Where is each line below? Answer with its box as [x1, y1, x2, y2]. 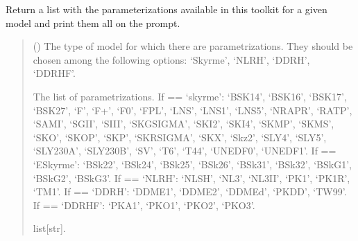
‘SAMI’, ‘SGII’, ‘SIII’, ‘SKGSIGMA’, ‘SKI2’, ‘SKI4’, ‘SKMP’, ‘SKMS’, [33, 116, 334, 131]
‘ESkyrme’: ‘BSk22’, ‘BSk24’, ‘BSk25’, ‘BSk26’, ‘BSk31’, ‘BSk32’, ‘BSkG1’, [33, 157, 352, 171]
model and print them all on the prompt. [6, 15, 180, 30]
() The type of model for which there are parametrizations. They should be [33, 39, 353, 53]
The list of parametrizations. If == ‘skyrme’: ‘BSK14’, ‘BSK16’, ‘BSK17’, [33, 89, 347, 103]
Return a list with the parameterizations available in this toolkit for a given [6, 2, 327, 16]
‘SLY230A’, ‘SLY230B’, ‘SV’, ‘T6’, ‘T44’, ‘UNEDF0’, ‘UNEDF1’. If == [33, 143, 336, 158]
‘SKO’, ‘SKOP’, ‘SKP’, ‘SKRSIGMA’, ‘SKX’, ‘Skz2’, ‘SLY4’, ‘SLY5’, [33, 130, 327, 144]
